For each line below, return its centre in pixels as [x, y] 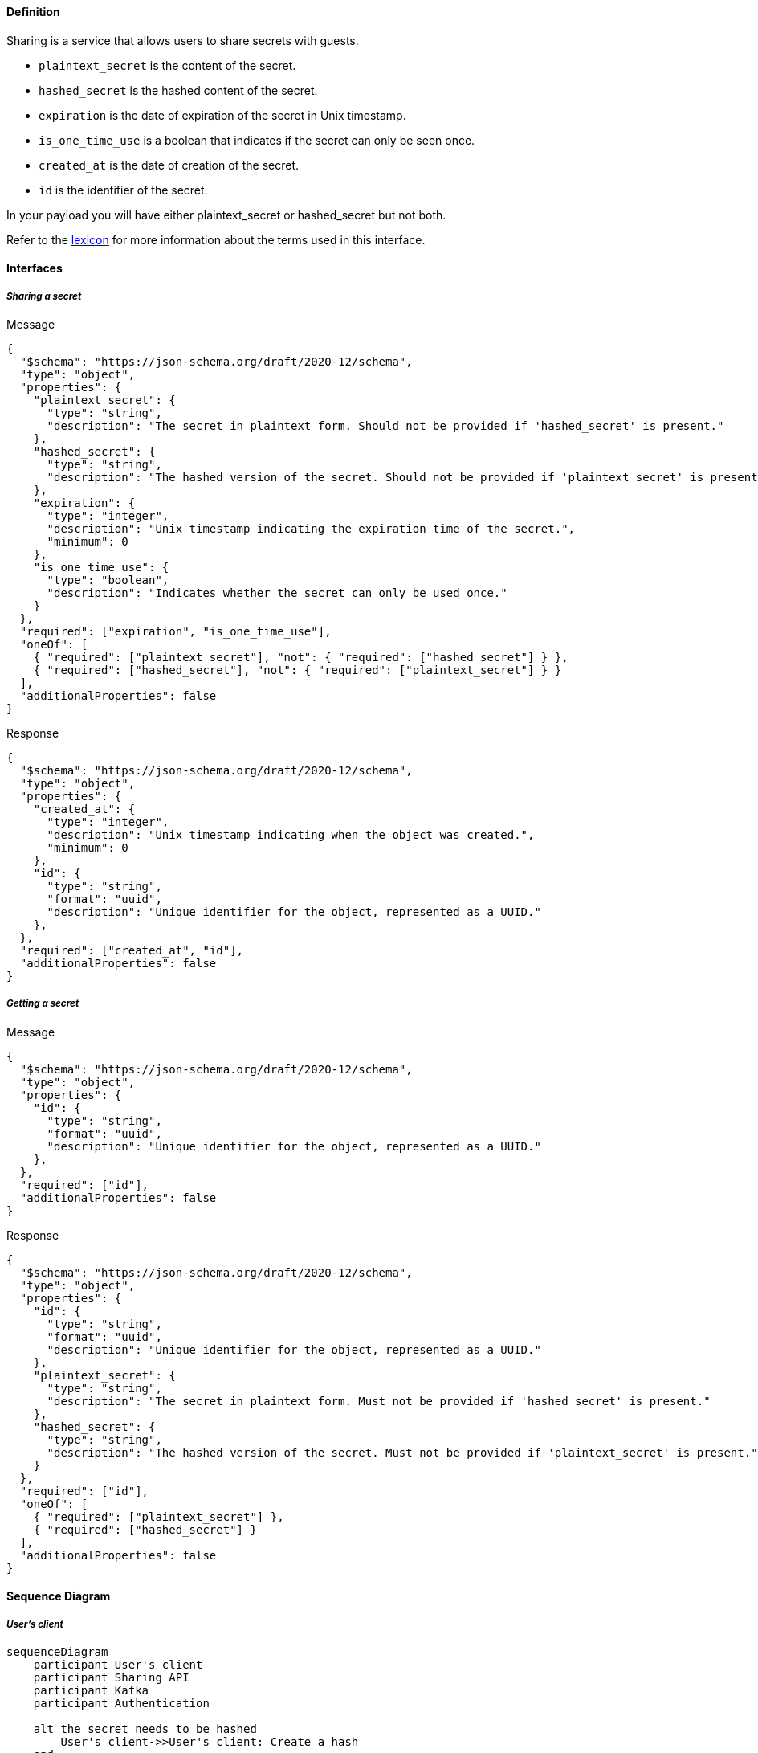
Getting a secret [43, 1004]
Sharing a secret [44, 296]
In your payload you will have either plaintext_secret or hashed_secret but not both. [226, 215]
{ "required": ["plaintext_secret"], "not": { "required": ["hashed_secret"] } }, [301, 657]
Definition [33, 12]
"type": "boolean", [108, 580]
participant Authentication [121, 1704]
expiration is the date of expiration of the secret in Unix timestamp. [222, 115]
